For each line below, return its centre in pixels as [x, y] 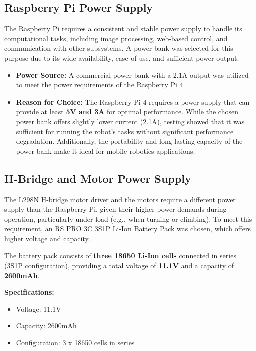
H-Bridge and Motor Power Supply [98, 178]
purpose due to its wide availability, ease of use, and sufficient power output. [122, 58]
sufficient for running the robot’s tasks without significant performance [125, 131]
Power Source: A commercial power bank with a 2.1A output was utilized [132, 75]
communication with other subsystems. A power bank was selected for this [119, 48]
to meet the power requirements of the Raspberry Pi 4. [100, 85]
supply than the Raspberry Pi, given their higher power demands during [115, 209]
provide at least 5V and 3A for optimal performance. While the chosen [127, 111]
